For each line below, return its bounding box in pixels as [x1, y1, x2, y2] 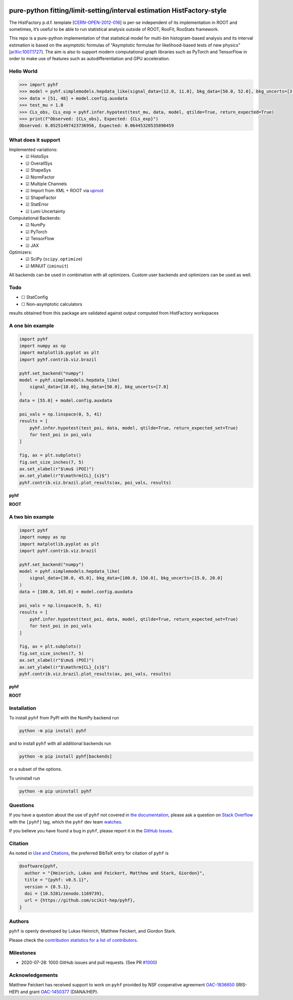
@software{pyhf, [19, 863, 59, 869]
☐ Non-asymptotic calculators [21, 301, 83, 307]
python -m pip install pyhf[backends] [19, 754, 112, 760]
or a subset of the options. [9, 766, 63, 772]
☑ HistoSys [25, 153, 49, 159]
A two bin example [9, 513, 54, 520]
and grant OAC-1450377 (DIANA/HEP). [20, 989, 99, 995]
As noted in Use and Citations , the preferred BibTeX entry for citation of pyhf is [9, 850, 169, 856]
